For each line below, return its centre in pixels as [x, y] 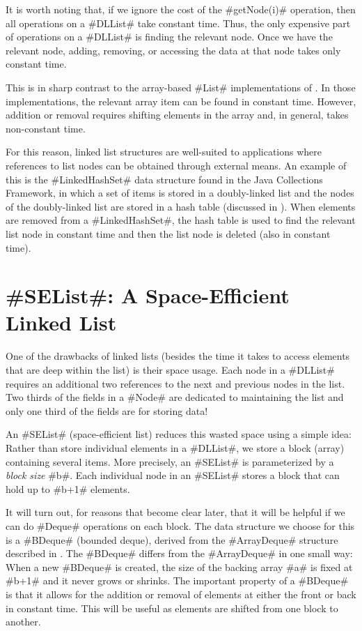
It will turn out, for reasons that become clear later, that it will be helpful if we [175, 512]
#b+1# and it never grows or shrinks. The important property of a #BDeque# [177, 580]
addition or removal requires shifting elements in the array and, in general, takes [177, 115]
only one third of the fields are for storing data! [107, 410]
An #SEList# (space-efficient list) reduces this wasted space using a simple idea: [179, 434]
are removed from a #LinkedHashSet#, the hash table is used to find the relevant [181, 220]
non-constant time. [46, 128]
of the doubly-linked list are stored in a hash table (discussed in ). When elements [181, 206]
